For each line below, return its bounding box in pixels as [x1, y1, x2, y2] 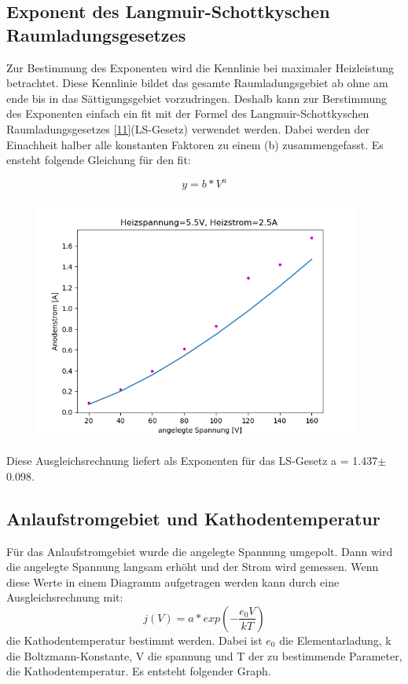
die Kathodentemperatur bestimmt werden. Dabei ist [6, 631, 263, 648]
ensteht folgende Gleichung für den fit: [6, 152, 191, 168]
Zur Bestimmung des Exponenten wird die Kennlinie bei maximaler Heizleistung [6, 59, 395, 75]
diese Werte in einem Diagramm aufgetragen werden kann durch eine [6, 573, 340, 590]
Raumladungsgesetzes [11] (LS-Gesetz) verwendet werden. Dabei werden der [6, 120, 369, 137]
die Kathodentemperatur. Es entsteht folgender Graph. [6, 663, 271, 679]
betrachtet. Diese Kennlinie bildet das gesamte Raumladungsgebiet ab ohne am [6, 75, 388, 91]
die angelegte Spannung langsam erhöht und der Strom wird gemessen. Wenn [6, 558, 379, 575]
